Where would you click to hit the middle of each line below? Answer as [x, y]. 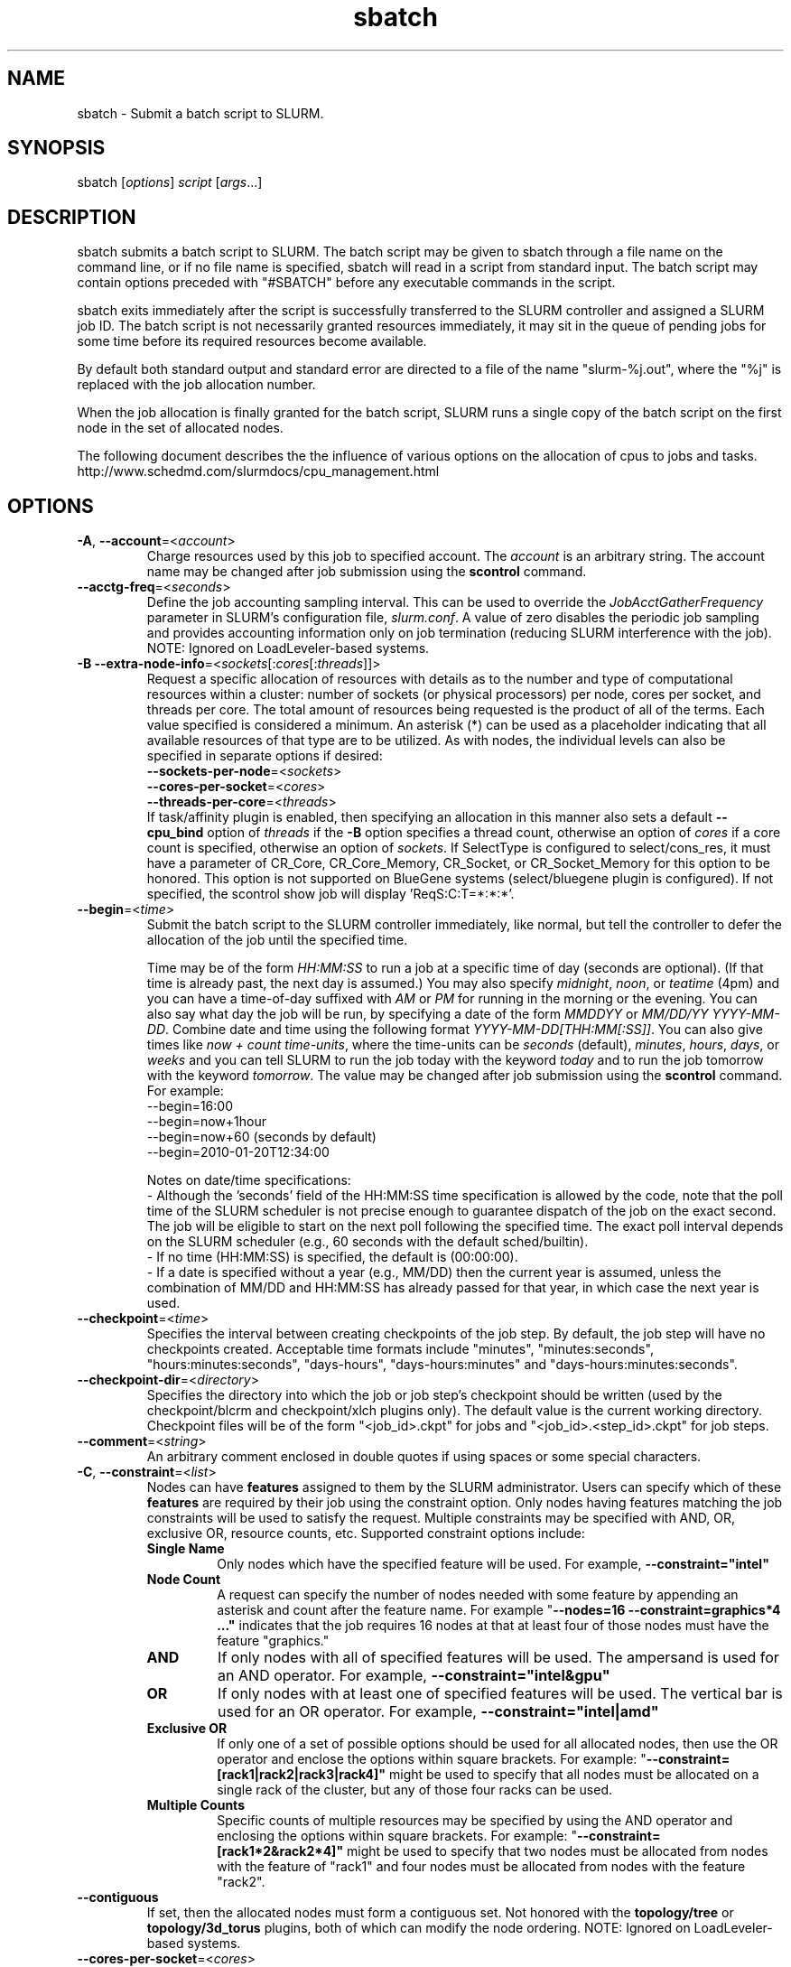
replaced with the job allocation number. [196, 385]
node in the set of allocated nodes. [180, 428]
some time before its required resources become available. [252, 341]
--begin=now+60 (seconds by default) [261, 1137]
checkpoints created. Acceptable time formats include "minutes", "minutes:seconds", [400, 1349]
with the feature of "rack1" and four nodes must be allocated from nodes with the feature [481, 1867]
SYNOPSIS [56, 148]
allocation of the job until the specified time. [277, 940]
